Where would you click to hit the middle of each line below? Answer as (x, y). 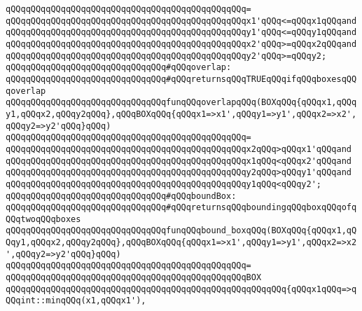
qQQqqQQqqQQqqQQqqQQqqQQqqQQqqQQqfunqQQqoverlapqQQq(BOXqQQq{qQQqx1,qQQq (181, 103)
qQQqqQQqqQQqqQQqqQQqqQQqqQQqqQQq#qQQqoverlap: (119, 68)
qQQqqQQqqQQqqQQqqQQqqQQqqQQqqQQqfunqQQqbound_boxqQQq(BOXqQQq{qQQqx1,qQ (181, 231)
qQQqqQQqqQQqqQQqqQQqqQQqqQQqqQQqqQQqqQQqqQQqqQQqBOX (134, 278)
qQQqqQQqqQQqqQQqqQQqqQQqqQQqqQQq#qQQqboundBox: (121, 196)
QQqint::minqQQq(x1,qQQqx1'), (76, 301)
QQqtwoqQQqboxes (43, 219)
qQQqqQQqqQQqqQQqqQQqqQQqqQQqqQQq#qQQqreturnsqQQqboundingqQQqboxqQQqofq (181, 208)
